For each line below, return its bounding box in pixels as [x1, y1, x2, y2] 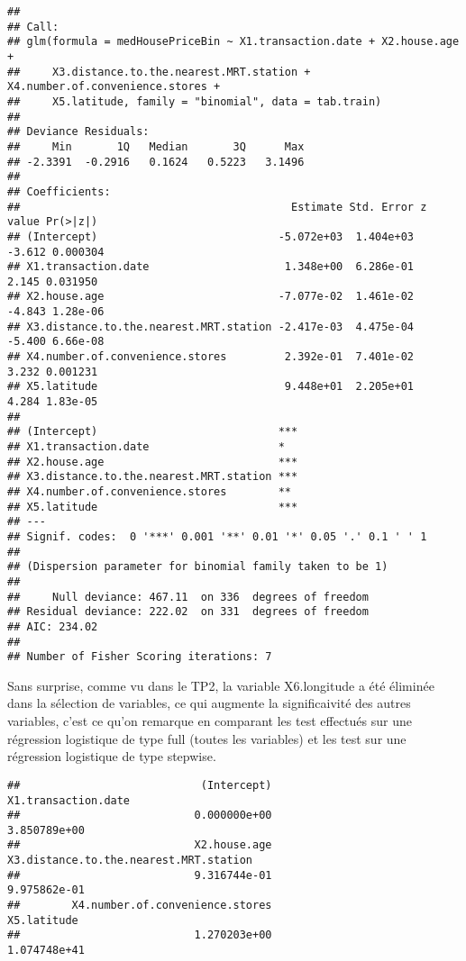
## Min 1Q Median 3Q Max [7, 140, 305, 153]
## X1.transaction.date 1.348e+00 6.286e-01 [7, 260, 415, 274]
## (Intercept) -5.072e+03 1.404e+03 [7, 230, 415, 243]
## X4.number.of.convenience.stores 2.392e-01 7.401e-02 [7, 350, 415, 364]
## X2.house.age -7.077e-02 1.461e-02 [7, 290, 415, 304]
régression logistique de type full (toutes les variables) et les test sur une [7, 729, 407, 748]
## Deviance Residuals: [7, 125, 150, 139]
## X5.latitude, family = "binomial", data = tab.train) [7, 95, 382, 108]
